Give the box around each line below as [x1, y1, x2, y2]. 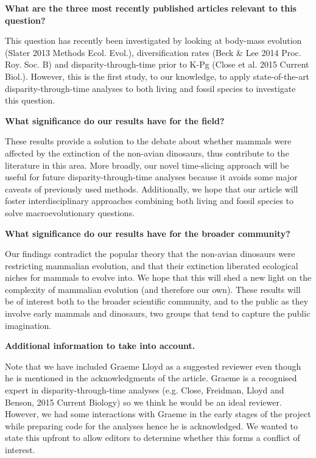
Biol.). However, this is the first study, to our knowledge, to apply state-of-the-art [5, 69, 310, 82]
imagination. [5, 319, 52, 331]
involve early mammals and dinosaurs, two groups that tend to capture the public [5, 307, 311, 320]
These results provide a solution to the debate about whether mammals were [5, 135, 292, 147]
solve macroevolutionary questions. [5, 206, 135, 219]
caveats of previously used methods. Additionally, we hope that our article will [5, 182, 298, 195]
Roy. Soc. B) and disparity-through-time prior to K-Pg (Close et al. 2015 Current [5, 58, 309, 71]
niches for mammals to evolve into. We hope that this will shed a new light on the [5, 271, 312, 284]
